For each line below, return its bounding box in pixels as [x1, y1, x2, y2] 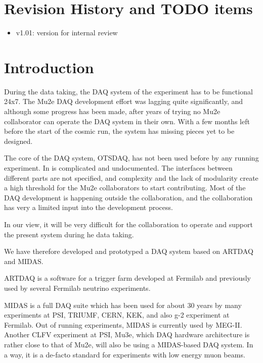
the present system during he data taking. [4, 229, 134, 239]
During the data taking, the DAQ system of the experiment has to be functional [4, 86, 253, 96]
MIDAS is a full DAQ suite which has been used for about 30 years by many [4, 299, 242, 310]
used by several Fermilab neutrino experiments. [4, 282, 151, 293]
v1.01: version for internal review [16, 27, 118, 38]
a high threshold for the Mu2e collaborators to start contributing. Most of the [4, 182, 246, 193]
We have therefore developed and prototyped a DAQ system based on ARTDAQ [4, 246, 253, 256]
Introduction [4, 57, 94, 77]
